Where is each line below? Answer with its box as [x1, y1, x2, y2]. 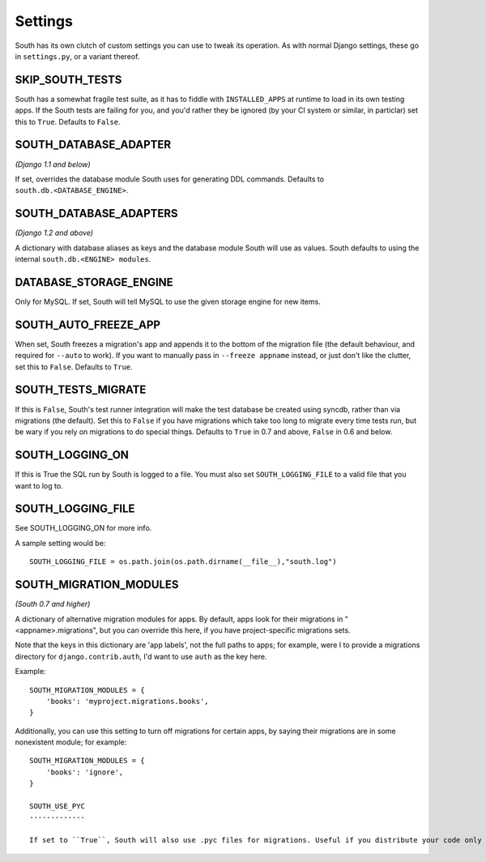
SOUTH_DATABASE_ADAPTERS [15, 207, 178, 220]
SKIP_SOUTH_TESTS [15, 73, 122, 87]
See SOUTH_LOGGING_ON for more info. [15, 523, 152, 533]
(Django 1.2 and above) [15, 228, 93, 238]
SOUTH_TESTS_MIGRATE [15, 383, 147, 397]
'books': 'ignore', [45, 767, 124, 777]
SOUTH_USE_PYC [29, 802, 85, 811]
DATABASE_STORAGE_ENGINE [15, 275, 173, 289]
